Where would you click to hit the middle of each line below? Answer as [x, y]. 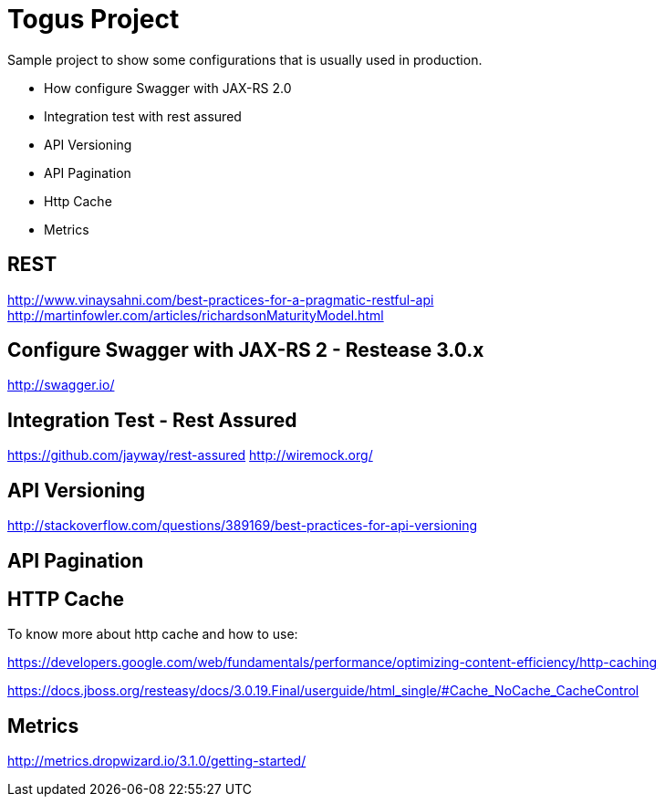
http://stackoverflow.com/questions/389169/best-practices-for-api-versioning [243, 526]
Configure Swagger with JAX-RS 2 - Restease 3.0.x [246, 350]
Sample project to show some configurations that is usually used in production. [245, 59]
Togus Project [94, 19]
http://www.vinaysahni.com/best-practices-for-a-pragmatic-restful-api [221, 299]
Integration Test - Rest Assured [152, 420]
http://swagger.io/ [61, 385]
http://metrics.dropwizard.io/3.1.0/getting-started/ [157, 761]
